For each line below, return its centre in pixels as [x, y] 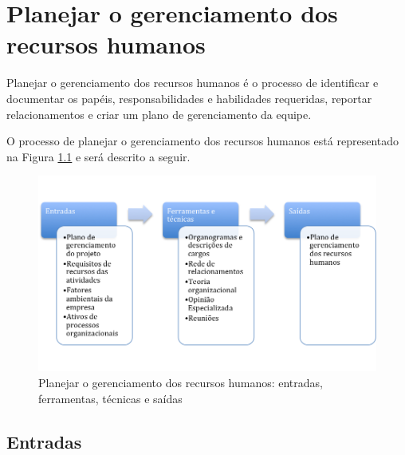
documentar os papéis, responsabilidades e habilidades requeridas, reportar [189, 98]
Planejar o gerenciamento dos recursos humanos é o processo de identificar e [193, 83]
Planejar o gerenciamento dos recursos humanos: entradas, [181, 383]
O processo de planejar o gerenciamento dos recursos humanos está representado [202, 141]
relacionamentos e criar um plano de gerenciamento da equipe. [159, 114]
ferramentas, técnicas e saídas [110, 398]
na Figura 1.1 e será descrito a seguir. [98, 156]
